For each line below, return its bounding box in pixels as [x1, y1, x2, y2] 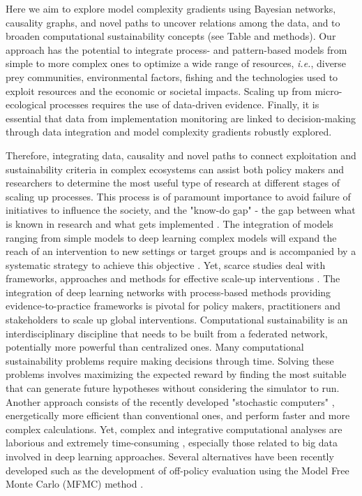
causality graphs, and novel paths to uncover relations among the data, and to [6, 15, 340, 29]
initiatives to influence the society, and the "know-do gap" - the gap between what [6, 203, 356, 217]
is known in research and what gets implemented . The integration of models [6, 216, 333, 231]
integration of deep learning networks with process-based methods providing [6, 284, 331, 299]
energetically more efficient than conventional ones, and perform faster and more [6, 408, 350, 423]
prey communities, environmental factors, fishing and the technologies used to [6, 69, 338, 84]
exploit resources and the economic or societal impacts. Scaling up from [6, 83, 312, 98]
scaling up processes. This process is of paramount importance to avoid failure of [6, 189, 351, 203]
